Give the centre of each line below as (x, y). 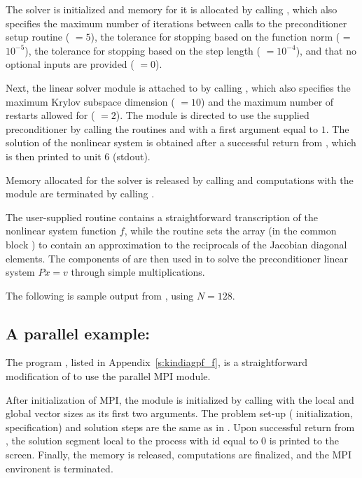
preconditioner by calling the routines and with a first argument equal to (162, 128)
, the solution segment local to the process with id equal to (132, 441)
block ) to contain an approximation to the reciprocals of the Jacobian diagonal (176, 244)
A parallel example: (78, 333)
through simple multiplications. (138, 272)
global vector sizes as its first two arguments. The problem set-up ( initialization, (179, 413)
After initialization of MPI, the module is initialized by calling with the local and (180, 399)
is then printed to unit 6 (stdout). (78, 156)
